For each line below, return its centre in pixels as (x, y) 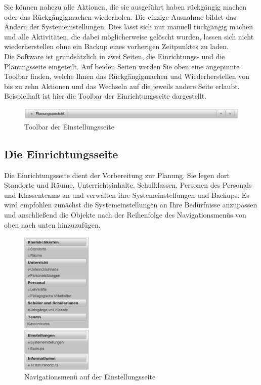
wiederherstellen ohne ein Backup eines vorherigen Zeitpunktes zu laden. (116, 46)
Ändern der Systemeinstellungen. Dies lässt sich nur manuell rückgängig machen (128, 27)
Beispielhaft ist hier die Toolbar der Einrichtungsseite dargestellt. (105, 96)
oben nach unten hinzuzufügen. (52, 224)
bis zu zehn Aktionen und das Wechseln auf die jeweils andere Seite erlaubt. (122, 86)
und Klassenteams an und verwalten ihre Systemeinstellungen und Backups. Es (127, 195)
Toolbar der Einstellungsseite (69, 126)
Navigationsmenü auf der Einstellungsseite (90, 377)
